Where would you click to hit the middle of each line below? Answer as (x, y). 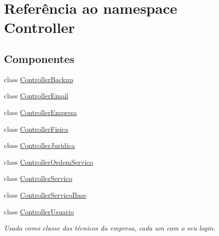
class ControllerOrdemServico (48, 162)
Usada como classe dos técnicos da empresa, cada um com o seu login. (110, 228)
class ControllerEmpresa (40, 112)
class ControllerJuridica (39, 145)
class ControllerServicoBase (45, 194)
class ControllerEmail (36, 96)
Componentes (39, 58)
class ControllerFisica (36, 129)
